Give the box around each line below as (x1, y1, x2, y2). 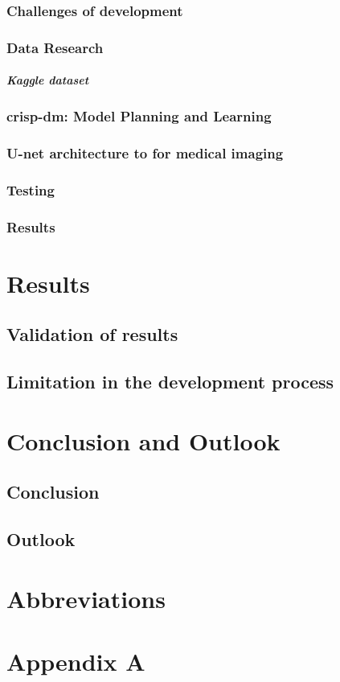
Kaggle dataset (6, 72, 89, 88)
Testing (6, 179, 55, 199)
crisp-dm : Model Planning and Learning (6, 106, 272, 126)
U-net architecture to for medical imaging (6, 143, 284, 163)
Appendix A (6, 645, 145, 678)
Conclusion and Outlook (6, 424, 281, 457)
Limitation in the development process (6, 369, 334, 394)
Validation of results (6, 322, 178, 347)
